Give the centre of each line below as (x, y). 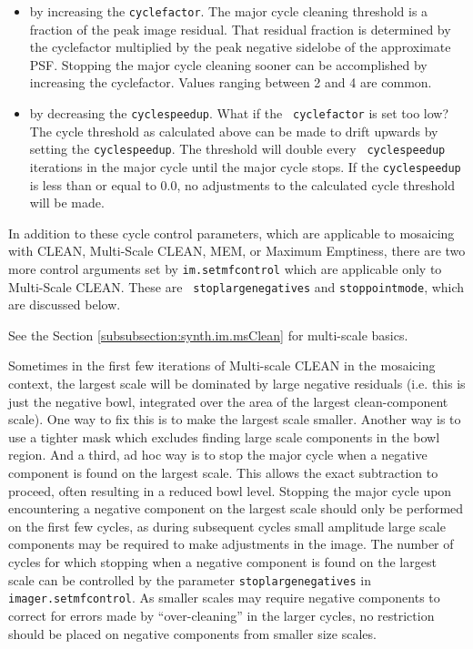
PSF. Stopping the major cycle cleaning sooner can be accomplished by (228, 64)
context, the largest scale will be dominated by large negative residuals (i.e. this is (237, 384)
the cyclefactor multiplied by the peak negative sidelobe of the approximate (240, 47)
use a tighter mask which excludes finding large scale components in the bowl (224, 436)
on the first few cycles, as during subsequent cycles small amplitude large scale (227, 526)
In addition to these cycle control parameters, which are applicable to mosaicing (231, 233)
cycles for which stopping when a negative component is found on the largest (222, 562)
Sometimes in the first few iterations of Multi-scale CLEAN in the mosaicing (222, 365)
